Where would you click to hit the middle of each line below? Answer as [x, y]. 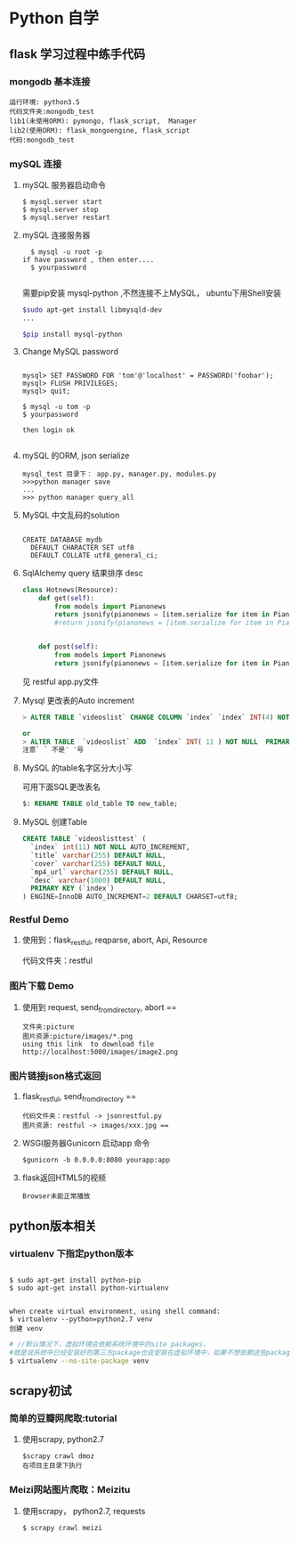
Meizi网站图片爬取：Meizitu [70, 1490]
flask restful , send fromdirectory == [79, 1097]
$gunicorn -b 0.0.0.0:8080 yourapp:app [96, 1160]
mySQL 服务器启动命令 [64, 185]
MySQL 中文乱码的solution [71, 515]
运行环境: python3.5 [44, 102]
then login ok [48, 430]
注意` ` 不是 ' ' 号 [53, 750]
